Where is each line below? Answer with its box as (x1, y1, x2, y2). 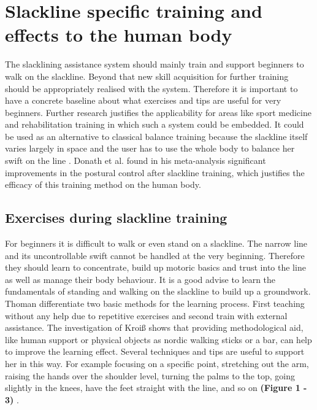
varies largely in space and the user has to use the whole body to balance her (5, 142, 295, 155)
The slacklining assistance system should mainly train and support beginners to (5, 58, 304, 71)
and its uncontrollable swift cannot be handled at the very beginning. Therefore (5, 249, 305, 261)
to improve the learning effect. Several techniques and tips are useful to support (5, 345, 305, 358)
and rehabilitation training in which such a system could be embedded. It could (5, 118, 304, 131)
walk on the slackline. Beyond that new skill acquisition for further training (5, 69, 289, 82)
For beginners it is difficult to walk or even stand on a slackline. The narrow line (5, 237, 308, 250)
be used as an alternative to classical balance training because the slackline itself (5, 130, 308, 142)
